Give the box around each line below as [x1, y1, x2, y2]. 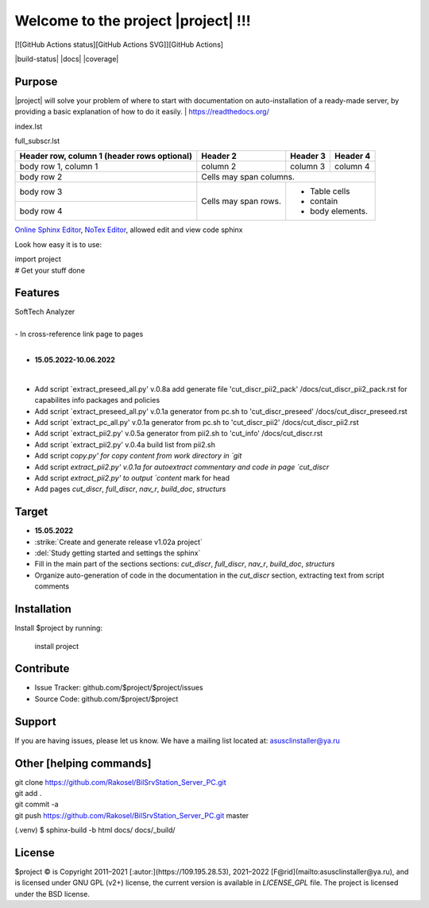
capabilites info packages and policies [34, 396, 160, 405]
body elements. [310, 206, 369, 217]
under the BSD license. [14, 889, 91, 898]
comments [34, 582, 70, 591]
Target [14, 505, 48, 519]
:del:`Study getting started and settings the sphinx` [34, 548, 201, 558]
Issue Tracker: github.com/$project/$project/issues [34, 683, 203, 693]
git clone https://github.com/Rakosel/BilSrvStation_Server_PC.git [14, 777, 226, 786]
